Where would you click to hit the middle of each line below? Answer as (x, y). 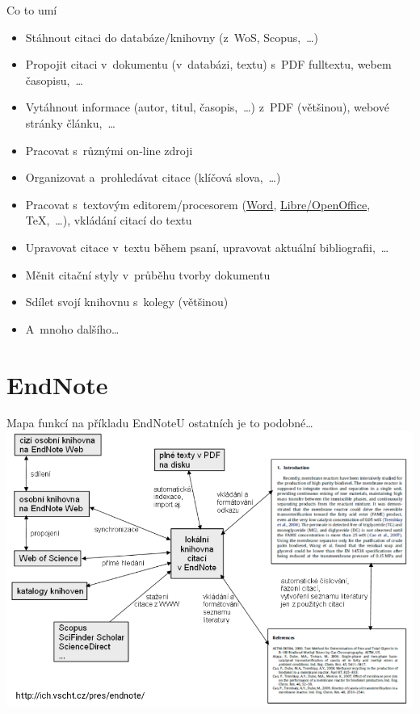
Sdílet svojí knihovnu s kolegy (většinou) (127, 302)
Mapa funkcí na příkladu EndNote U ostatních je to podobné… (160, 423)
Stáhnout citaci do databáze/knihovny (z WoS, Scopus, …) (172, 37)
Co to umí (32, 10)
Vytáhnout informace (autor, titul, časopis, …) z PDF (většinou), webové (207, 107)
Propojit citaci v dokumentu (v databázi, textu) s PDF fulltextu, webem (208, 64)
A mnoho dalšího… (72, 328)
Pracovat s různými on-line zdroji (109, 150)
